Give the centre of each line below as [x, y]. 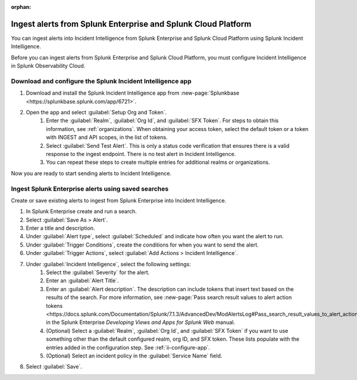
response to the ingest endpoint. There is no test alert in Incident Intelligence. [141, 154]
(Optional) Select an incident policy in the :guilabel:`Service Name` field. [134, 356]
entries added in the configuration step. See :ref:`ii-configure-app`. [128, 347]
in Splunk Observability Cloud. [48, 66]
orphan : [21, 7]
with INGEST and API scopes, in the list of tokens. [107, 138]
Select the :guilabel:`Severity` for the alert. [98, 272]
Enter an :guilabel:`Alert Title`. [82, 281]
